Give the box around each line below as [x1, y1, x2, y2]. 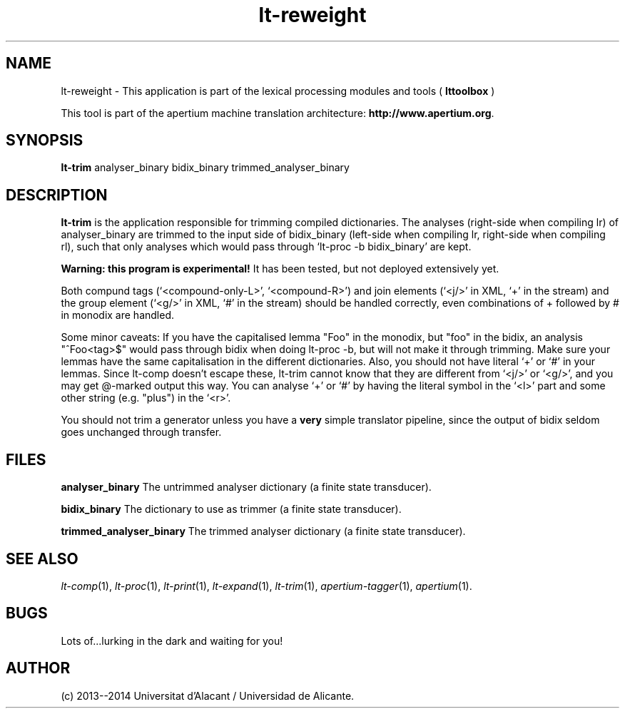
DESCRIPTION [6, 185, 108, 204]
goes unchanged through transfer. [61, 426, 222, 439]
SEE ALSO [6, 549, 78, 568]
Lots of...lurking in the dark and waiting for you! [61, 634, 283, 647]
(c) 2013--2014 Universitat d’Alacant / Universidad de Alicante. [61, 689, 355, 702]
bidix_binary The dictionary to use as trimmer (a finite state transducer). [61, 503, 402, 516]
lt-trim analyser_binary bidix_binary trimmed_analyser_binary [61, 161, 350, 174]
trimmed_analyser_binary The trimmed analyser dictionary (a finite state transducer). [61, 525, 466, 538]
